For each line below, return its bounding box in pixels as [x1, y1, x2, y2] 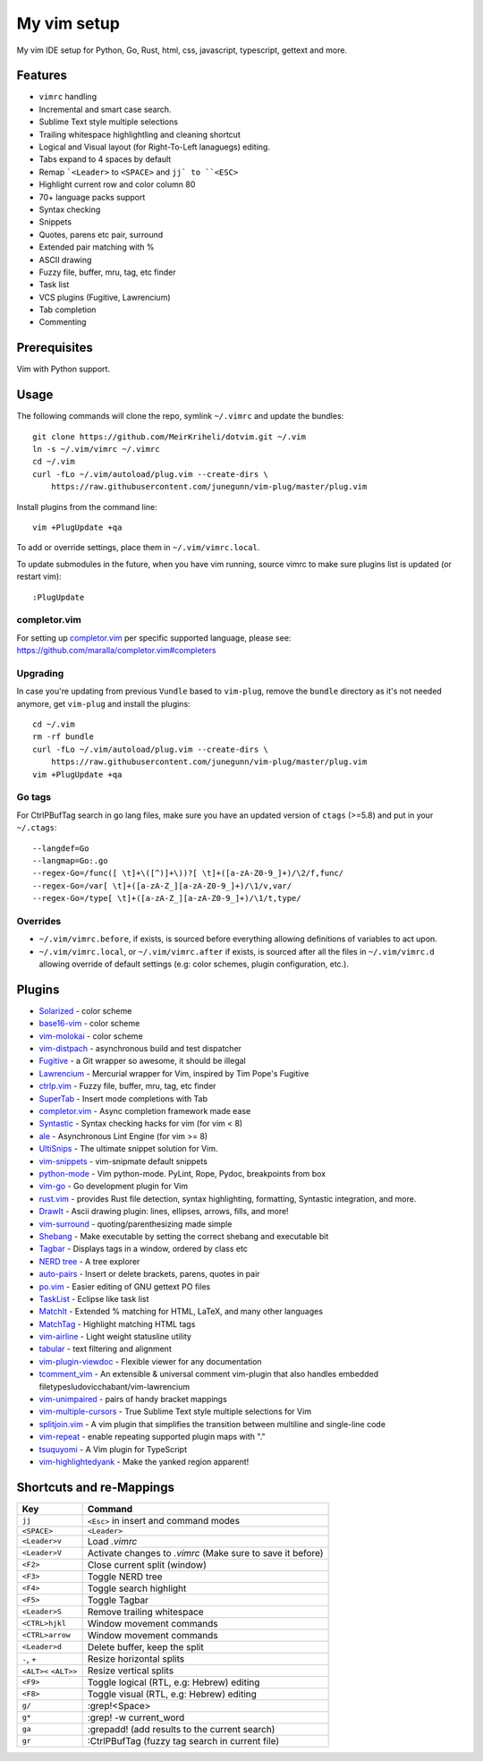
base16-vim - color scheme [38, 1018, 140, 1029]
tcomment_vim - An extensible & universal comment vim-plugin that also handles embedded [38, 1369, 379, 1380]
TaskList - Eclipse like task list [38, 1293, 149, 1304]
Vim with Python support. [16, 363, 111, 375]
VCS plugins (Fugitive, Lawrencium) [38, 292, 171, 302]
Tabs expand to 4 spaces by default [38, 154, 172, 165]
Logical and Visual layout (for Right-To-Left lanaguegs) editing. [38, 141, 270, 152]
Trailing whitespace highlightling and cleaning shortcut [38, 129, 241, 140]
